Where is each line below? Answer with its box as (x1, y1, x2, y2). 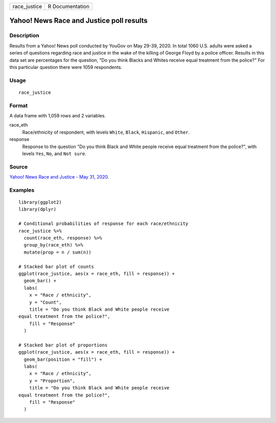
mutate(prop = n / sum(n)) (24, 249, 91, 255)
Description (9, 32, 39, 39)
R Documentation (48, 3, 89, 10)
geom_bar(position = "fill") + (24, 356, 102, 362)
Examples (9, 186, 35, 193)
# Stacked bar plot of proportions (18, 342, 108, 348)
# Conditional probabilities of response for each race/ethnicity (18, 221, 189, 227)
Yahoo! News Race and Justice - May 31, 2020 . (9, 174, 109, 180)
